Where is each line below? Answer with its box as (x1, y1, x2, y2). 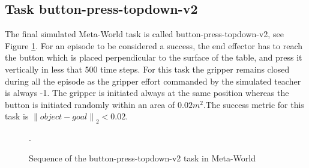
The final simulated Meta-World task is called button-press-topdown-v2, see (5, 28, 284, 40)
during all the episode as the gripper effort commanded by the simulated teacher (5, 74, 301, 87)
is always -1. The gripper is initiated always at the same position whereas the (5, 86, 289, 99)
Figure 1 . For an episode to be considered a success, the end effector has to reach (5, 39, 303, 52)
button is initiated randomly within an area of (5, 98, 175, 110)
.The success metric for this (203, 98, 304, 110)
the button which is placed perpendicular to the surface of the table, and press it (5, 51, 302, 64)
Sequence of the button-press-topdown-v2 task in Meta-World (29, 151, 256, 164)
